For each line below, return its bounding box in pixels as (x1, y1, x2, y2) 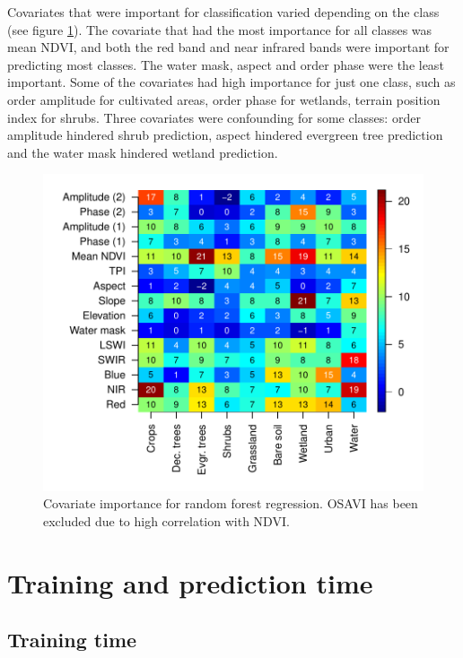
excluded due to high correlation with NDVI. (43, 511, 290, 530)
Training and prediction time (7, 564, 373, 601)
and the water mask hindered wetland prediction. (7, 143, 278, 161)
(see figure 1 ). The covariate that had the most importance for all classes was (7, 20, 432, 39)
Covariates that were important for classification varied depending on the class (7, 3, 440, 21)
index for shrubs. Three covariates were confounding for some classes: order (7, 108, 421, 126)
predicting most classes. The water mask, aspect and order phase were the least (7, 55, 444, 74)
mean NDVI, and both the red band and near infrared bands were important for (7, 38, 450, 56)
